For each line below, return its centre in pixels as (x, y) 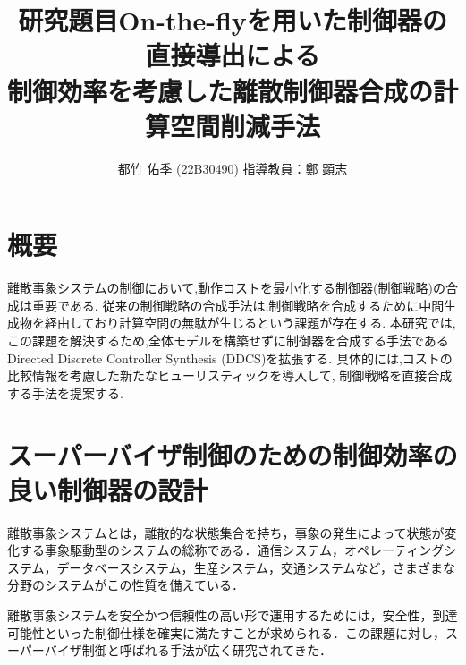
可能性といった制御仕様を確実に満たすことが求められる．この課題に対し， (226, 632)
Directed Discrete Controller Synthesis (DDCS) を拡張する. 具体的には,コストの (230, 358)
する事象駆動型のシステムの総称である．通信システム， (182, 550)
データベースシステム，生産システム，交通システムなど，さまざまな (256, 567)
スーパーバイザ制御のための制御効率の (233, 454)
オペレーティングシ (401, 550)
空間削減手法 (245, 125)
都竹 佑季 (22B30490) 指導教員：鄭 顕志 (233, 168)
